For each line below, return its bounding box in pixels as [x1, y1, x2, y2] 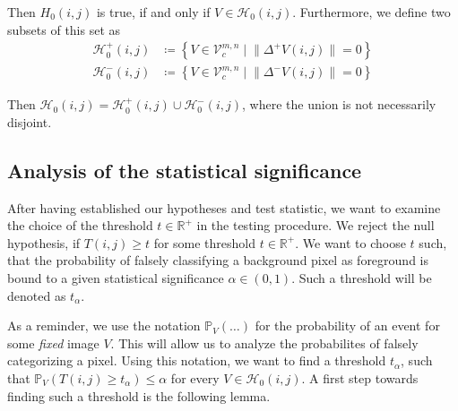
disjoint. [7, 112, 52, 131]
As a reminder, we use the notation [7, 316, 201, 335]
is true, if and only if [96, 3, 211, 21]
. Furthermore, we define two [292, 3, 451, 21]
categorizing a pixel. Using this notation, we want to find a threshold [7, 351, 386, 370]
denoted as [7, 286, 66, 304]
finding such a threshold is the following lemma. [7, 386, 271, 405]
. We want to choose [295, 233, 406, 252]
